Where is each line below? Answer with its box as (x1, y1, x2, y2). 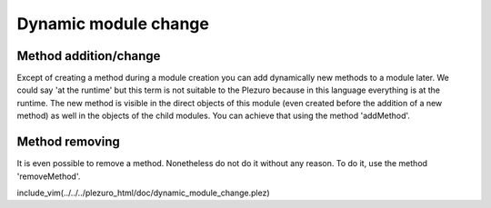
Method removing (16, 134, 120, 150)
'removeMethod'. (16, 171, 81, 182)
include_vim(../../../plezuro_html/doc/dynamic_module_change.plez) (16, 187, 270, 198)
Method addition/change (16, 48, 161, 64)
